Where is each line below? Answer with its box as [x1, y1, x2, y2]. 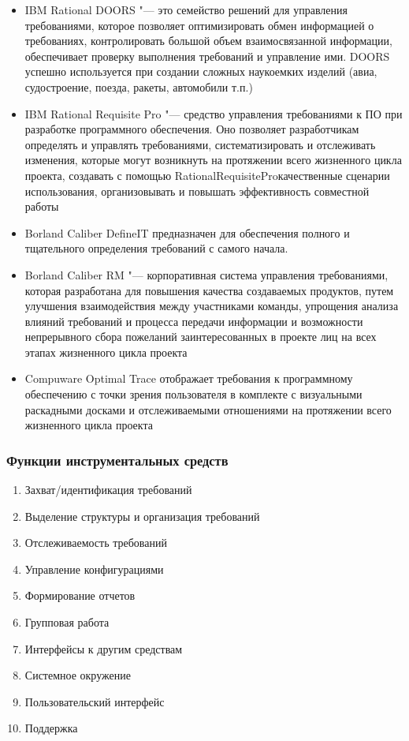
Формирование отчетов [24, 587, 136, 604]
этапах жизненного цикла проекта [24, 343, 188, 360]
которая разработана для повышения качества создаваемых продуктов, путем [24, 282, 394, 298]
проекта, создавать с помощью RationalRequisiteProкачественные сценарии [24, 167, 390, 183]
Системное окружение [24, 667, 131, 683]
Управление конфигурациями [24, 560, 164, 577]
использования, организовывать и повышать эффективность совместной [24, 182, 370, 199]
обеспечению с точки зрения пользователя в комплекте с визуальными [24, 386, 363, 402]
